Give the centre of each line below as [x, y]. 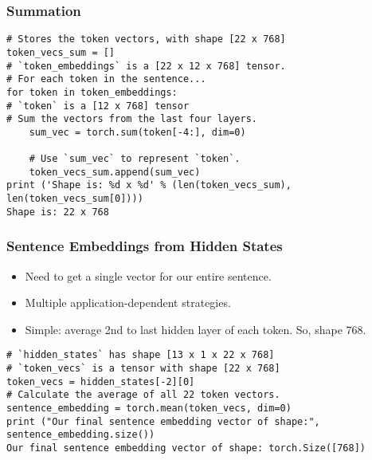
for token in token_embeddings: [92, 92]
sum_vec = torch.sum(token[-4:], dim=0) [137, 132]
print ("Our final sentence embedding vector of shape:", [163, 421]
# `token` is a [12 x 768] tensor [98, 106]
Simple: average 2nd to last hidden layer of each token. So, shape [184, 329]
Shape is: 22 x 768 [58, 212]
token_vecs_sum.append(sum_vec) [115, 172]
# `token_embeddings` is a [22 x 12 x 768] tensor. [146, 66]
